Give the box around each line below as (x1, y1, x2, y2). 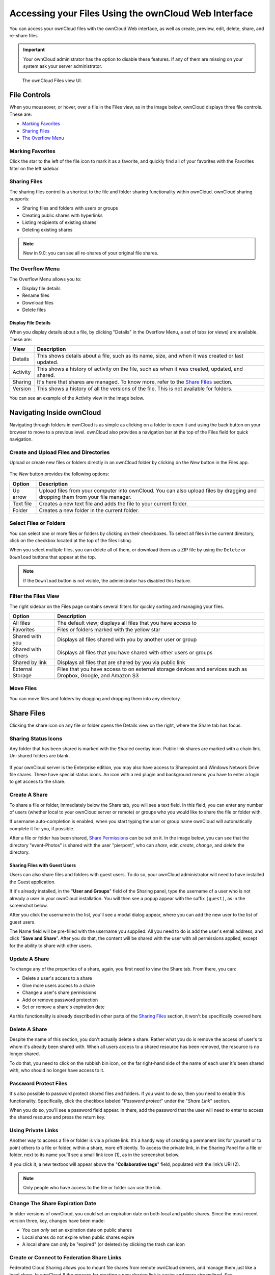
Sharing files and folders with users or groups (22, 205, 118, 211)
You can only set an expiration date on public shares (22, 1227, 132, 1233)
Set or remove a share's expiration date (22, 1004, 105, 1010)
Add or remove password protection (22, 997, 98, 1003)
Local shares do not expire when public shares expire (22, 1234, 134, 1240)
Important (23, 46, 45, 53)
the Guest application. (9, 879, 56, 885)
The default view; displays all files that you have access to (57, 620, 197, 627)
